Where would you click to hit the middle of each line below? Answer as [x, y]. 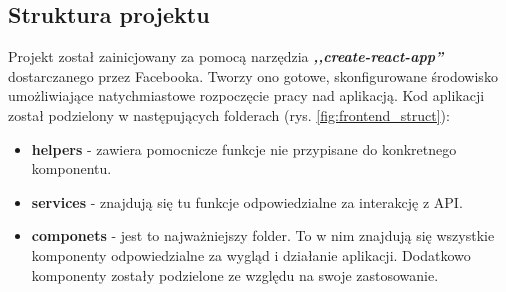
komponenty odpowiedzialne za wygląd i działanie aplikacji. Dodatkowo [251, 254]
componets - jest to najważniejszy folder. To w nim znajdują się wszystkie [263, 235]
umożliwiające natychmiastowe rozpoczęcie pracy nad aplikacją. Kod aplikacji [246, 95]
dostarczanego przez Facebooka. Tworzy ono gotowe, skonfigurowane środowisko [253, 75]
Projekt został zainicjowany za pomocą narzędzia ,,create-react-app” [226, 56]
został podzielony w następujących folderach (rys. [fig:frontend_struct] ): [229, 114]
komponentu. [71, 168]
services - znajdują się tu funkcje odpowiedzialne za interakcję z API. [247, 201]
